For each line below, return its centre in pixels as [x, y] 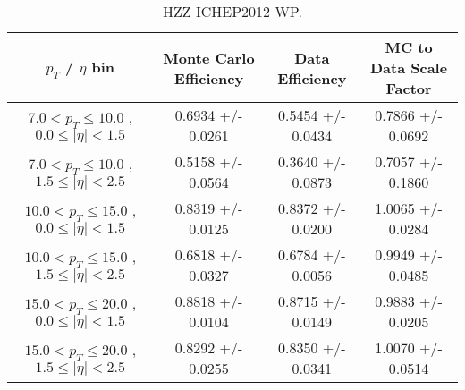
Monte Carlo [209, 57]
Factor [409, 88]
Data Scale [409, 68]
